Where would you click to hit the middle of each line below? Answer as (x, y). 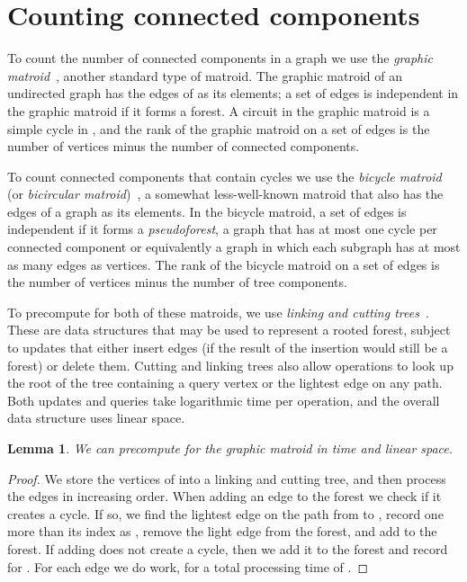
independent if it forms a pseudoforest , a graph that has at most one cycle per (222, 229)
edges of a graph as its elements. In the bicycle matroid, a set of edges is (207, 211)
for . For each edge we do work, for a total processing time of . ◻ (188, 566)
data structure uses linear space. (96, 418)
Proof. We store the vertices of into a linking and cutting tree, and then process (227, 478)
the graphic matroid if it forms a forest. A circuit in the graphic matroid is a (219, 110)
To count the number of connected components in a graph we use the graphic (220, 58)
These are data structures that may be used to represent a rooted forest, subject (229, 330)
